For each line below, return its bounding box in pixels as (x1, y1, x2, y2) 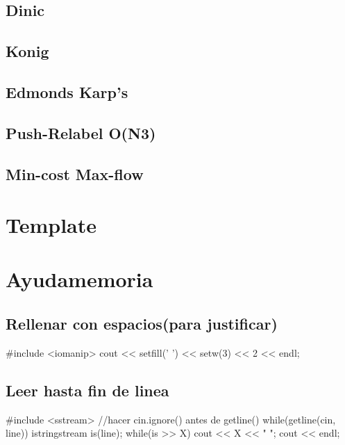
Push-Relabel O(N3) (6, 122, 156, 143)
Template (6, 211, 97, 239)
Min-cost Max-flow (6, 163, 144, 184)
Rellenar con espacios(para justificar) (6, 313, 278, 334)
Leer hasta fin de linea (6, 379, 169, 400)
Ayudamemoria (6, 265, 153, 293)
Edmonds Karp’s (6, 81, 128, 102)
